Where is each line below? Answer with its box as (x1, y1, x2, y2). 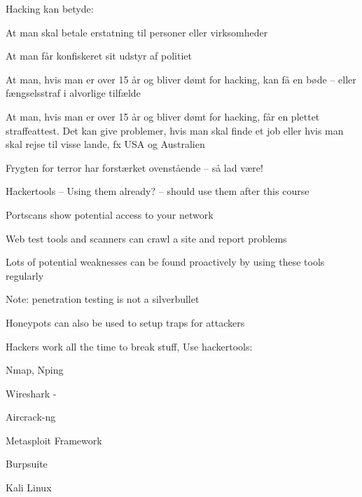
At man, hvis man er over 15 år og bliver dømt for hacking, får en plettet (6, 109, 320, 123)
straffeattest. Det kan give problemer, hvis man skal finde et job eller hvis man (6, 123, 344, 137)
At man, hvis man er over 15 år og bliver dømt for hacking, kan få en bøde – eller (6, 72, 356, 86)
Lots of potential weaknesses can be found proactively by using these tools (6, 254, 325, 269)
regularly (6, 268, 44, 282)
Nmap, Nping (6, 362, 64, 377)
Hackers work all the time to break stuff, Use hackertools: (6, 339, 253, 353)
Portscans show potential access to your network (6, 207, 214, 222)
